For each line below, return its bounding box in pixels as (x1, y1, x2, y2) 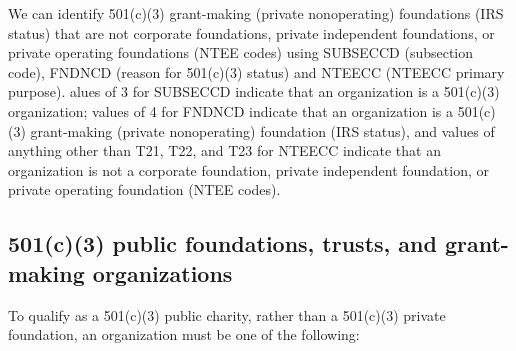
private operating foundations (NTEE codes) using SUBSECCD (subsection (8, 42, 474, 63)
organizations (92, 257, 233, 288)
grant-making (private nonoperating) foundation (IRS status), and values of (30, 120, 495, 141)
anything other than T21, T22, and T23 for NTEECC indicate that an (8, 140, 441, 161)
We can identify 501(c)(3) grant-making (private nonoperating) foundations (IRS (8, 3, 504, 23)
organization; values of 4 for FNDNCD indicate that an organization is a (8, 100, 453, 121)
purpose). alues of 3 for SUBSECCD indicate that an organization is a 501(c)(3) (8, 81, 500, 102)
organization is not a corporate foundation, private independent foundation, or (8, 159, 490, 180)
